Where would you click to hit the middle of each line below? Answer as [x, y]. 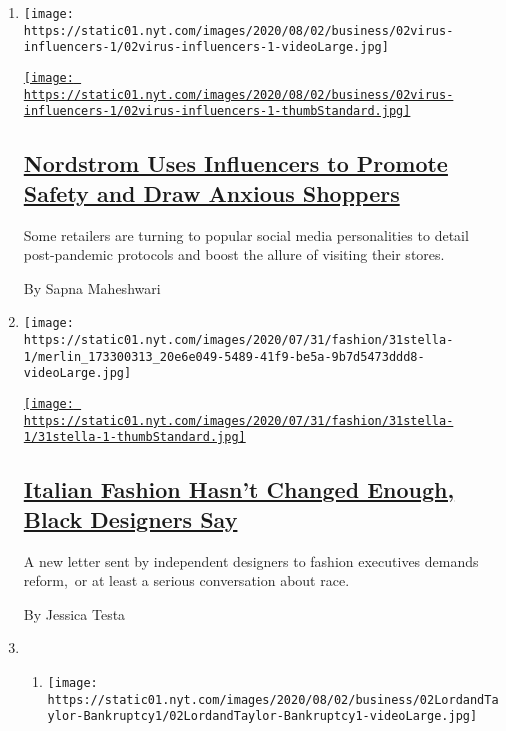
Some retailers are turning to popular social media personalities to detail [246, 234]
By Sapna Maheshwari [92, 287]
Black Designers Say [130, 518]
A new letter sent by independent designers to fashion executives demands [251, 560]
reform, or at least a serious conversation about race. [186, 580]
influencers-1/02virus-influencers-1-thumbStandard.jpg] [217, 111]
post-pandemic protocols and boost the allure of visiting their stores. [234, 254]
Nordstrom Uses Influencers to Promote [235, 163]
